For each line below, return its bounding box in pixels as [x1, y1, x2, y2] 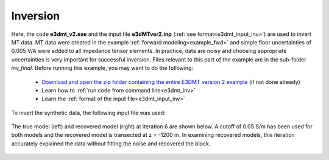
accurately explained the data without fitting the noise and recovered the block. [11, 140, 211, 147]
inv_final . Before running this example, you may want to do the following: [11, 64, 194, 72]
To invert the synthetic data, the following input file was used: [11, 109, 166, 116]
